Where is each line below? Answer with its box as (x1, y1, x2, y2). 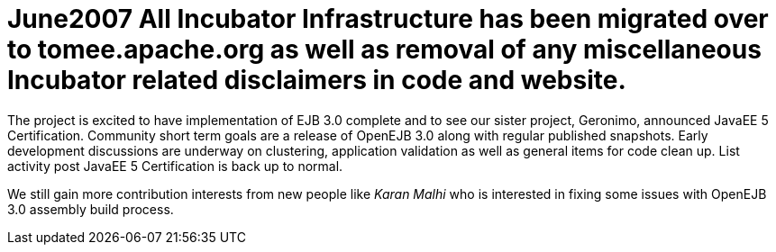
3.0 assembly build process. (7, 201, 174, 217)
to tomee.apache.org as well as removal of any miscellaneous (7, 34, 762, 65)
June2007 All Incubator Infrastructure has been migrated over (7, 4, 769, 34)
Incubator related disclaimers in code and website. (7, 65, 626, 95)
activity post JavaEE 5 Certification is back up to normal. (7, 157, 343, 174)
